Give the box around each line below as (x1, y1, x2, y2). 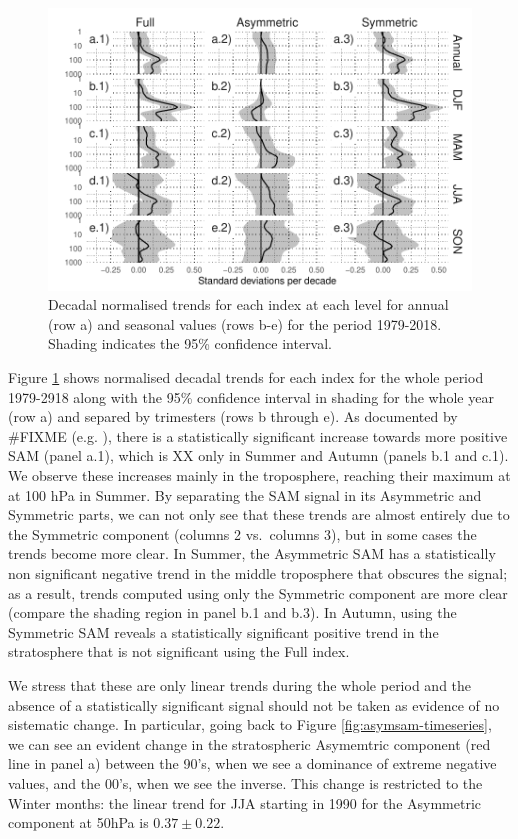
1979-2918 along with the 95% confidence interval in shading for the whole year (8, 386, 494, 407)
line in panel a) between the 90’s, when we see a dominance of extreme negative (8, 753, 497, 774)
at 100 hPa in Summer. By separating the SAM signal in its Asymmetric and (8, 484, 482, 505)
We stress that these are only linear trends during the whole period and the (8, 674, 472, 695)
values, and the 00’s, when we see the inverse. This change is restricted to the (8, 772, 483, 793)
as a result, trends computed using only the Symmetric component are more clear (8, 582, 508, 603)
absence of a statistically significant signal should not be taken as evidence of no (8, 694, 500, 715)
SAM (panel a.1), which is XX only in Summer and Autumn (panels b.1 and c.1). (8, 445, 509, 466)
